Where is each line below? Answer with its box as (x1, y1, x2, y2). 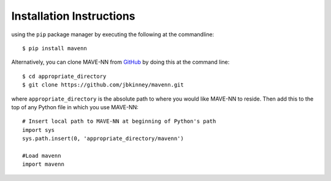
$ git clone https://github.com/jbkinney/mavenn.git (22, 82, 184, 88)
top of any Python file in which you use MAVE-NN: (11, 103, 139, 110)
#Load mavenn (22, 152, 61, 159)
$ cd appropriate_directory (22, 72, 107, 80)
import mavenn (22, 161, 64, 168)
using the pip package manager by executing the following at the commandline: (11, 31, 215, 38)
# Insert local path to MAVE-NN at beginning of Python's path (22, 118, 216, 125)
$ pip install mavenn (22, 45, 87, 52)
